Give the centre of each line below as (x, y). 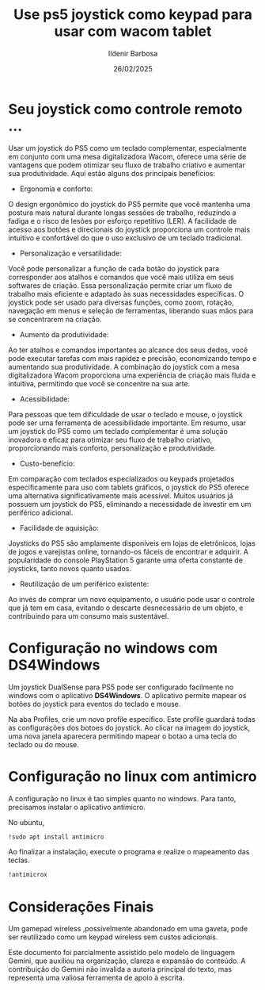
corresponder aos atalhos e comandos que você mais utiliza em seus (121, 277)
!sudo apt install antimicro (56, 837)
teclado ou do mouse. (44, 744)
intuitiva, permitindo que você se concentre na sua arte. (99, 383)
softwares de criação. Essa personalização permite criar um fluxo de (120, 285)
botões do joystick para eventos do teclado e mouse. (95, 704)
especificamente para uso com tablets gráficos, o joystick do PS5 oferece (129, 487)
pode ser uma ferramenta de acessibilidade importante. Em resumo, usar (127, 423)
